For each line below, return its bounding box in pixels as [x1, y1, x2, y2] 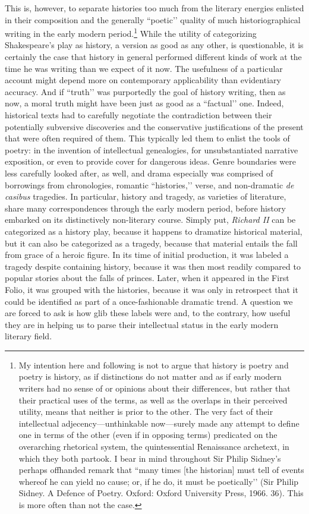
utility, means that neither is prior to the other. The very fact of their [18, 405, 273, 418]
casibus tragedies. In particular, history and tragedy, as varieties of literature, [5, 190, 286, 203]
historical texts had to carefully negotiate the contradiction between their [5, 109, 272, 121]
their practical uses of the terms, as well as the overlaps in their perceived [18, 393, 288, 406]
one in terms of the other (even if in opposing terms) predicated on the [18, 428, 278, 441]
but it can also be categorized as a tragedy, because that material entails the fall [5, 236, 298, 249]
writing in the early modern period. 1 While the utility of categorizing [5, 26, 257, 39]
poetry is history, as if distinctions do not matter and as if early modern [18, 370, 282, 383]
